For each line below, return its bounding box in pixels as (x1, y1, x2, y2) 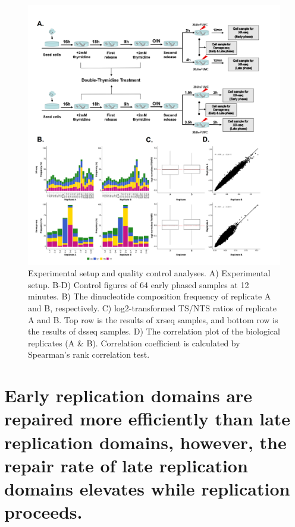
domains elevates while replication (4, 476, 290, 500)
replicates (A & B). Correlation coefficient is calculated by (28, 336, 240, 349)
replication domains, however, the (4, 430, 287, 454)
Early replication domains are (4, 383, 253, 408)
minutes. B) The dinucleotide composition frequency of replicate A (28, 290, 271, 302)
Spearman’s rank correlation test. (28, 348, 150, 361)
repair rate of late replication (4, 453, 248, 477)
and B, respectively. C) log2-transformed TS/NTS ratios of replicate (28, 302, 277, 314)
